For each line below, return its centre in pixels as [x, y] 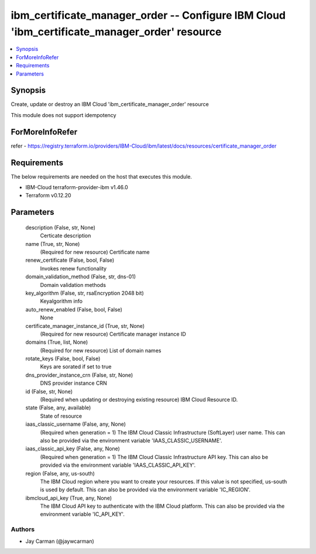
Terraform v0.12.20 [48, 196]
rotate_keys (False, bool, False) [63, 359]
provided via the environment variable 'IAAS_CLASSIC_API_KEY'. [118, 465]
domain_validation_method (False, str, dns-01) [81, 277]
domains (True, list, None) [57, 342]
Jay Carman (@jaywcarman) [60, 541]
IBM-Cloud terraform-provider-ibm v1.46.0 [77, 187]
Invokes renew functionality [73, 268]
